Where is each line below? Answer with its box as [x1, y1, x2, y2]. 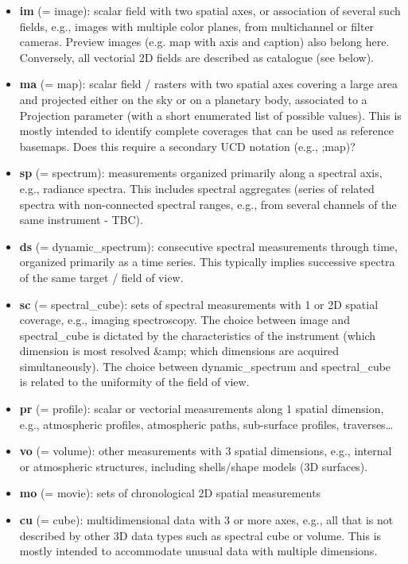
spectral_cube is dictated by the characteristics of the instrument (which [19, 326, 376, 343]
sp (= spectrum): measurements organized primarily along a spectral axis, [19, 164, 383, 181]
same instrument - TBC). [19, 211, 143, 228]
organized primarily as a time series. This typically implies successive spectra [19, 253, 395, 270]
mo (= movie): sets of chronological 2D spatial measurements [19, 485, 321, 501]
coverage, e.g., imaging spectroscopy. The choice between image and [19, 311, 350, 328]
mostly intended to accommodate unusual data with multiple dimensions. [19, 543, 378, 559]
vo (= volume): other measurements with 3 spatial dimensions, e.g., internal [19, 442, 392, 459]
